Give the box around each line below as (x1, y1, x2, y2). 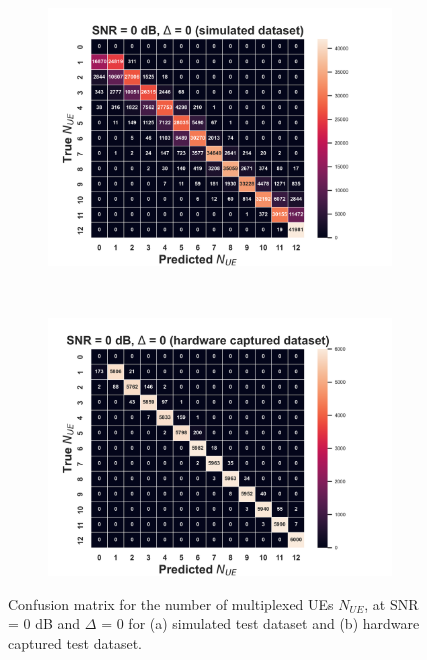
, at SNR (364, 593, 419, 614)
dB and (35, 613, 81, 634)
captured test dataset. (8, 632, 142, 653)
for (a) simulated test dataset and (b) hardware (128, 613, 420, 634)
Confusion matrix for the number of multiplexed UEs (8, 593, 334, 614)
